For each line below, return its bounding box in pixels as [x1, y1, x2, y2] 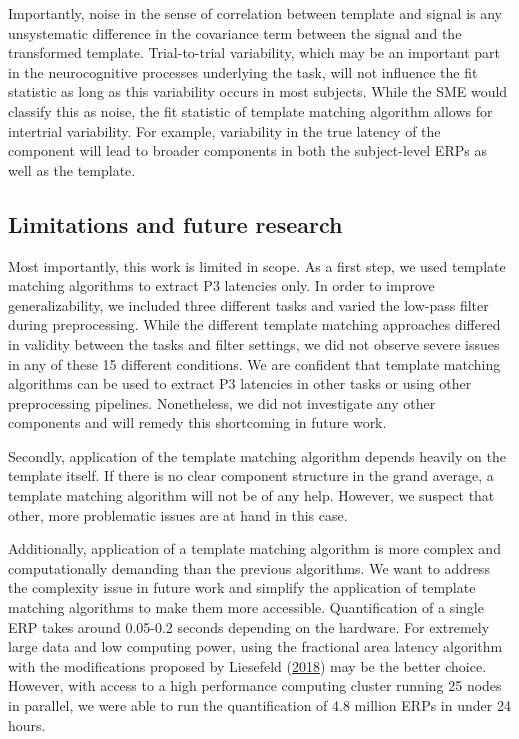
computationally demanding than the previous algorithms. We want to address [8, 557, 490, 578]
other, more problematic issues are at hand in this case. [8, 504, 348, 525]
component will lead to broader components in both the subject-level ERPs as [8, 140, 487, 161]
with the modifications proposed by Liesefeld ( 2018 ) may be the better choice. [8, 655, 487, 676]
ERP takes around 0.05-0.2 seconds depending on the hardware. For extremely [8, 616, 490, 637]
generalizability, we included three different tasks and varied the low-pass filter [8, 294, 489, 315]
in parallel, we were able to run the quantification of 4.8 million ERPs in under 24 [8, 695, 511, 716]
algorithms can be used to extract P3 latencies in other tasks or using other [8, 373, 472, 394]
